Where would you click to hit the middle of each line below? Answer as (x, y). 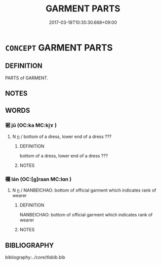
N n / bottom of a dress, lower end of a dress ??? (62, 136)
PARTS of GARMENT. (27, 78)
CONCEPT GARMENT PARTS (59, 47)
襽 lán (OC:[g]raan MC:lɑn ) (38, 179)
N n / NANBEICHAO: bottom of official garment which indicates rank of (84, 190)
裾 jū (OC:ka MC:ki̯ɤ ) (31, 126)
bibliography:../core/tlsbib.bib (35, 257)
